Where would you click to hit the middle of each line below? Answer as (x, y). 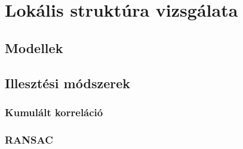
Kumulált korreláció (54, 112)
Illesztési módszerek (67, 83)
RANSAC (29, 139)
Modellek (34, 47)
